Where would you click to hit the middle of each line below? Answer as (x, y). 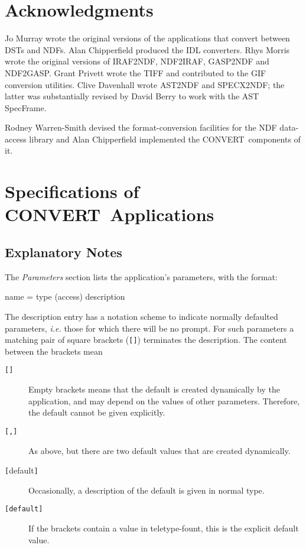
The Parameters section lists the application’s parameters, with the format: (141, 276)
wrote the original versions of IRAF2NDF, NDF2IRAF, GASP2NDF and (137, 61)
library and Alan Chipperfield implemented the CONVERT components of (165, 139)
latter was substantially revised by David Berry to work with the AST (132, 96)
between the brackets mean (54, 351)
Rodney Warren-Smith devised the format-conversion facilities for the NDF (141, 127)
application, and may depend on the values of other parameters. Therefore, (164, 401)
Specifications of (72, 191)
